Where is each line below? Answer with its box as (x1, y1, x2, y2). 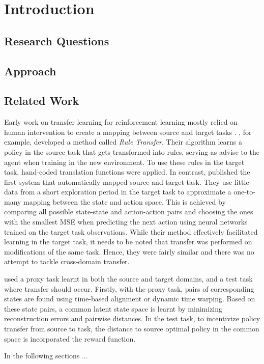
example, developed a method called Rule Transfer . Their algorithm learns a (4, 136, 242, 147)
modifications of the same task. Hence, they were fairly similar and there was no (4, 246, 254, 257)
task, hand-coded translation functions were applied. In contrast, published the (4, 166, 250, 177)
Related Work (4, 93, 79, 108)
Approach (4, 63, 56, 78)
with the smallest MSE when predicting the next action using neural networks (4, 216, 248, 227)
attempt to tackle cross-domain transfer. (4, 256, 130, 267)
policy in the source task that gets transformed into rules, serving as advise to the (4, 146, 260, 157)
